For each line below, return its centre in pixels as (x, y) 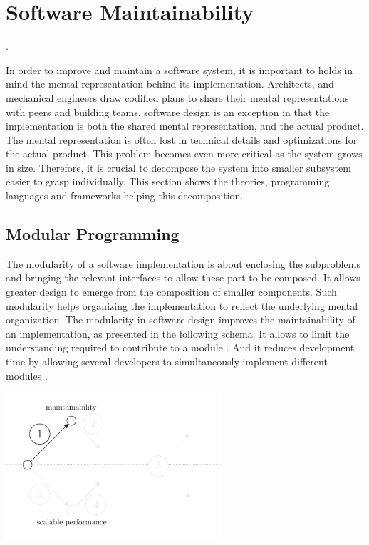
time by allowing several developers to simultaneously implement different (167, 362)
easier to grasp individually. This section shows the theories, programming (168, 181)
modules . (27, 375)
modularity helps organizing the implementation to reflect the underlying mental (182, 305)
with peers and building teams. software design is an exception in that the (168, 111)
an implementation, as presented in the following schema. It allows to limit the (178, 333)
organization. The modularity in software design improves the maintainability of (181, 320)
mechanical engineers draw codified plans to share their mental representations (177, 97)
